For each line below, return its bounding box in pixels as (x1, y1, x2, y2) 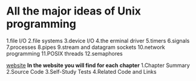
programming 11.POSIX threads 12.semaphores (6, 50, 123, 57)
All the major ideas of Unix (6, 4, 141, 18)
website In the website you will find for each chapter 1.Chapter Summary (6, 62, 191, 69)
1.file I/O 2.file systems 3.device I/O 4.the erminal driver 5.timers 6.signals (6, 37, 190, 44)
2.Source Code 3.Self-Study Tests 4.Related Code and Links (6, 68, 157, 75)
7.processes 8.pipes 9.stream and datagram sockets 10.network (6, 44, 165, 51)
